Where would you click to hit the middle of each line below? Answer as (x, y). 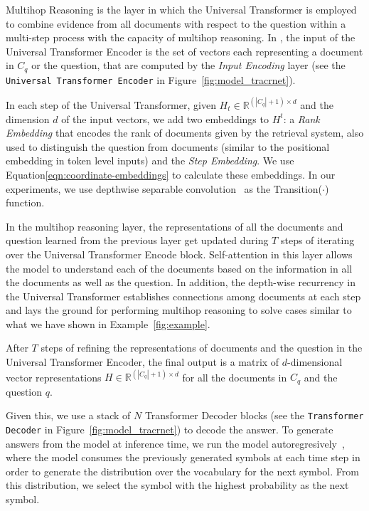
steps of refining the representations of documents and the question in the (202, 348)
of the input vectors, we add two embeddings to (165, 118)
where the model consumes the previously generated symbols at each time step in (183, 457)
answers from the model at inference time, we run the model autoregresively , (175, 443)
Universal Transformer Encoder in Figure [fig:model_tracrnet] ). (151, 79)
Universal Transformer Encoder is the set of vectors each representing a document (184, 51)
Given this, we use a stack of (68, 415)
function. (25, 202)
